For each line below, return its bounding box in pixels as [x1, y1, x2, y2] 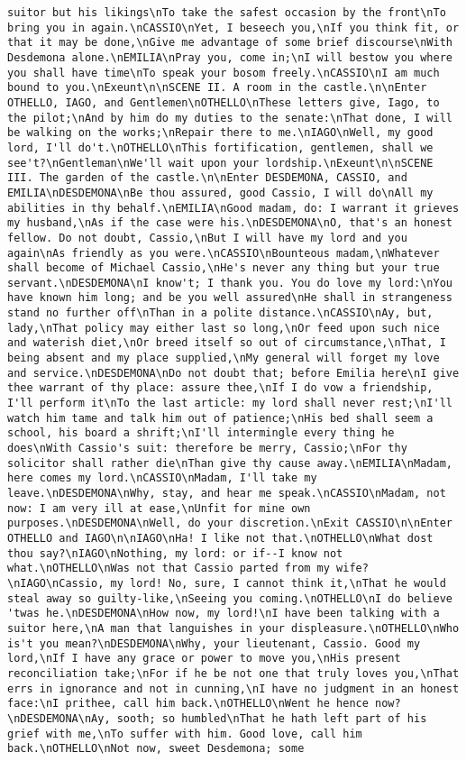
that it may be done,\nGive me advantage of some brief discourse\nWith [7, 36, 452, 50]
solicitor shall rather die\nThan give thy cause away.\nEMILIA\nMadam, [7, 456, 452, 470]
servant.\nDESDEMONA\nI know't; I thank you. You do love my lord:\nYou [7, 276, 452, 289]
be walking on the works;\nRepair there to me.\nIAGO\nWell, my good [7, 126, 434, 140]
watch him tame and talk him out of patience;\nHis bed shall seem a [7, 411, 434, 425]
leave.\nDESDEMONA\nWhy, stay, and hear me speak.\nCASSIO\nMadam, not [7, 487, 446, 500]
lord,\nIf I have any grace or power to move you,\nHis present [7, 652, 401, 665]
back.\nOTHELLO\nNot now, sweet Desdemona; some [7, 742, 305, 756]
